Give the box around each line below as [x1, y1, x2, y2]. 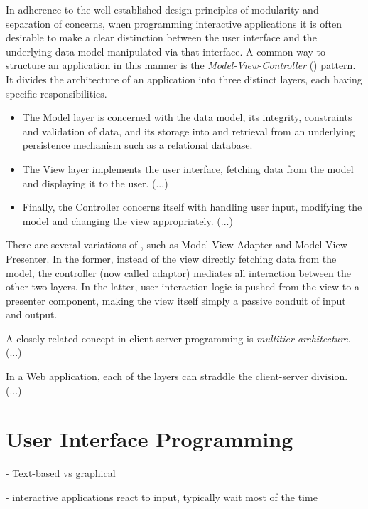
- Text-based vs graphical [6, 466, 116, 481]
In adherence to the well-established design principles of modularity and [6, 2, 319, 16]
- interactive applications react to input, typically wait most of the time [6, 489, 318, 504]
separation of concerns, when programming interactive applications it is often [6, 16, 342, 31]
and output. [6, 307, 58, 322]
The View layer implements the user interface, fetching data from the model [22, 161, 354, 176]
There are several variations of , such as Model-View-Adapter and [6, 237, 292, 252]
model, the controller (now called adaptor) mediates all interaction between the [6, 265, 351, 280]
